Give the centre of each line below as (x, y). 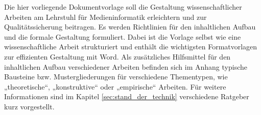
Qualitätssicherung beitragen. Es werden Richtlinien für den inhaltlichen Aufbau (130, 27)
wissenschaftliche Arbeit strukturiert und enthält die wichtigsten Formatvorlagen (131, 47)
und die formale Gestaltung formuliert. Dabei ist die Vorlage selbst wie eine (123, 36)
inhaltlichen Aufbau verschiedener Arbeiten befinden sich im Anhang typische (126, 66)
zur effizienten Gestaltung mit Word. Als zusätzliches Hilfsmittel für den (117, 56)
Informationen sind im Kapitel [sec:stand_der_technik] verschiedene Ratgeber (127, 96)
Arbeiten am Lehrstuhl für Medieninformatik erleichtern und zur (105, 17)
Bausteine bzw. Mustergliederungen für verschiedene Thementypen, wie (116, 77)
